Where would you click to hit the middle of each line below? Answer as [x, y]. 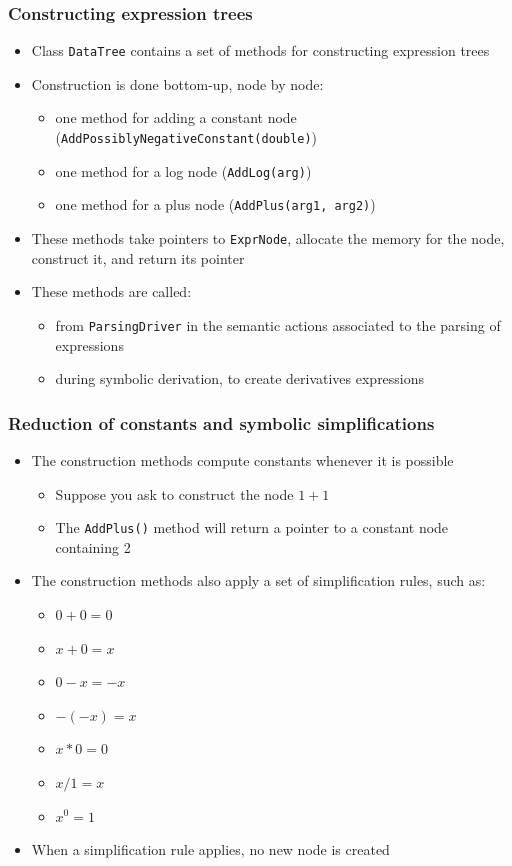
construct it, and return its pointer [138, 257]
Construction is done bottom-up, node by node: [177, 83]
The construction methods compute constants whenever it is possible [242, 459]
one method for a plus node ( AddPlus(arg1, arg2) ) [215, 204]
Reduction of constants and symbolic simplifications [221, 422]
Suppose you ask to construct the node [174, 493]
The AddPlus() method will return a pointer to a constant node [252, 527]
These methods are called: [111, 291]
